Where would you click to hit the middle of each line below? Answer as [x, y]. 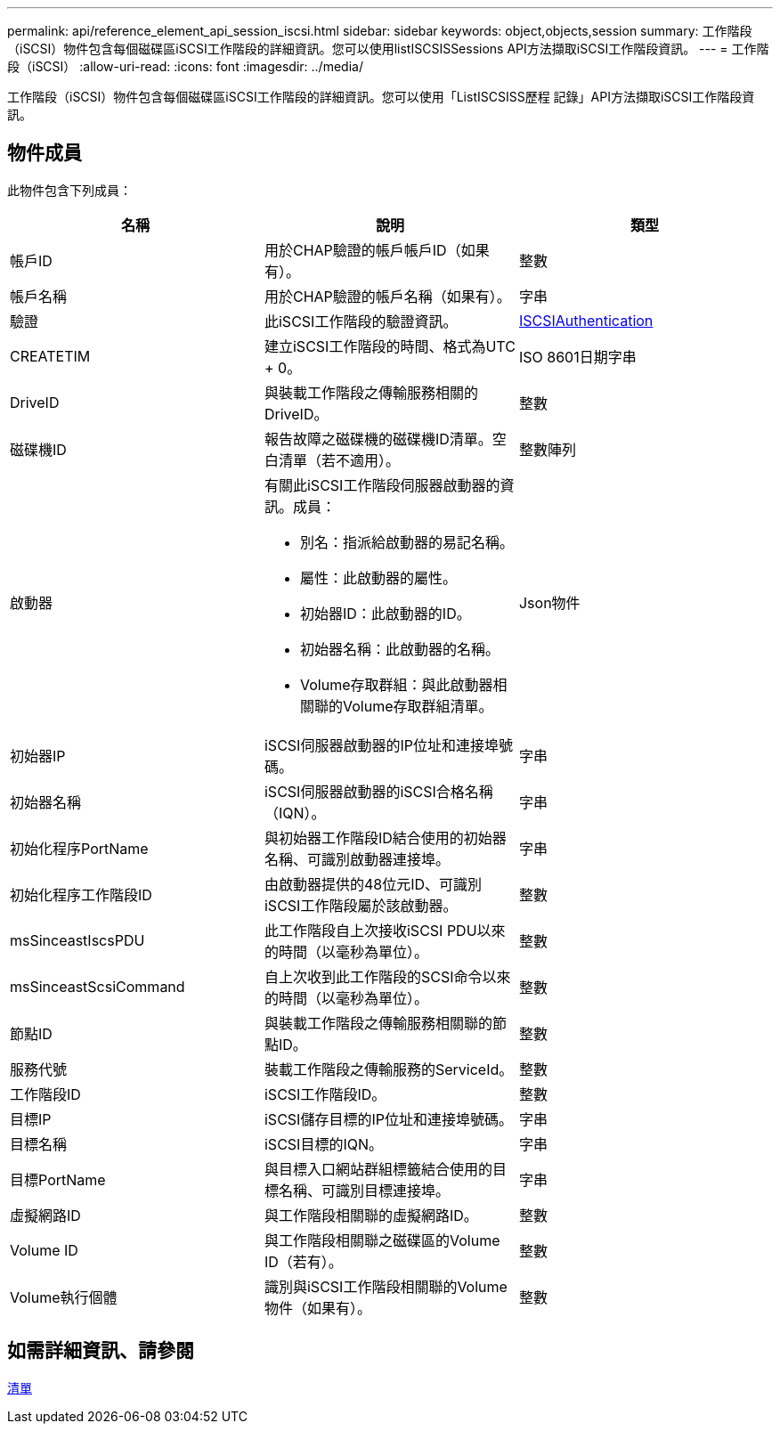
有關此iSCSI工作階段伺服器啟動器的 [382, 485]
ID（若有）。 [303, 1261]
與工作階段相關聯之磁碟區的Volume [382, 1240]
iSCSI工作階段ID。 [325, 1094]
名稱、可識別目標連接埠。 [364, 1190]
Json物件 [549, 602]
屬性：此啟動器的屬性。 [378, 577]
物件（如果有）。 [317, 1308]
